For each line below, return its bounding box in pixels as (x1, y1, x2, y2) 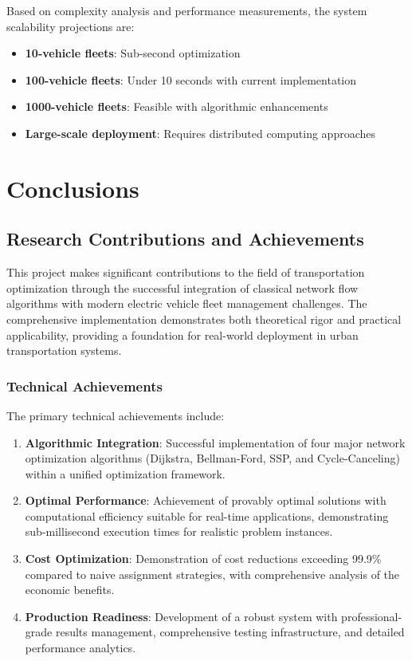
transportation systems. (6, 342, 122, 359)
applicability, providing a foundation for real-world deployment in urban (6, 326, 359, 343)
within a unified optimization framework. (25, 465, 226, 482)
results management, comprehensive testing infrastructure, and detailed (55, 624, 405, 640)
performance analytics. (25, 639, 136, 656)
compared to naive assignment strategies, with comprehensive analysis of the (25, 565, 400, 582)
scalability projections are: (6, 18, 135, 34)
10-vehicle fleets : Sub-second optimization (25, 45, 241, 61)
